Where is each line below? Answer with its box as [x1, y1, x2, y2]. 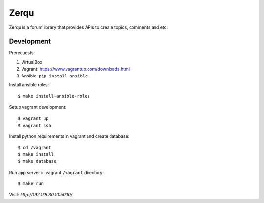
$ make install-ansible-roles [18, 93, 90, 99]
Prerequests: [9, 50, 35, 56]
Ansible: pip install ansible [21, 73, 88, 78]
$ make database [18, 158, 57, 164]
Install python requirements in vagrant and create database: [9, 133, 130, 139]
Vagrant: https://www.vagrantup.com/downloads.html [21, 66, 130, 72]
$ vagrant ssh [18, 123, 51, 128]
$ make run [18, 180, 44, 186]
